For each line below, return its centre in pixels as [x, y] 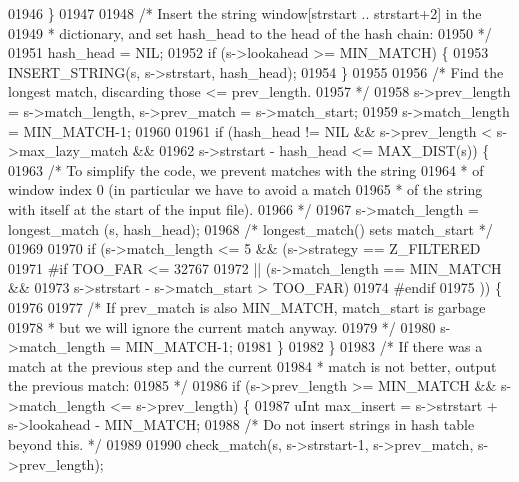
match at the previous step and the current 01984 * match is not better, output [252, 365]
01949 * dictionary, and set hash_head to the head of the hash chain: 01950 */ [250, 32]
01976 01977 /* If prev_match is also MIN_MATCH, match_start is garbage [247, 306]
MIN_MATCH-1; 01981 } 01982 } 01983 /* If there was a [304, 346]
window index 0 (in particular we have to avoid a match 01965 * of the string [245, 189]
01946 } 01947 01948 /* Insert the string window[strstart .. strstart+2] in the [245, 13]
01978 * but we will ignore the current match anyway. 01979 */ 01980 [222, 326]
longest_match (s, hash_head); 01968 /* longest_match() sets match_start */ [250, 228]
